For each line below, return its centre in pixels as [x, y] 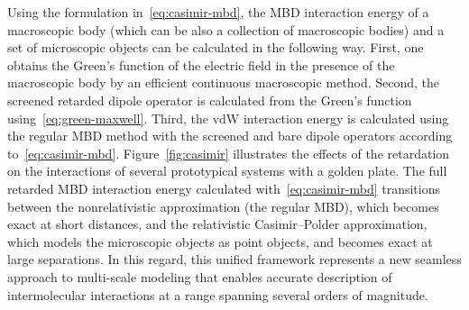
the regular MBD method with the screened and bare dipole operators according [230, 136]
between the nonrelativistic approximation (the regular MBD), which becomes [223, 206]
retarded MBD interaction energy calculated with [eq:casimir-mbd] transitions [224, 188]
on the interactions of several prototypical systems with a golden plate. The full [227, 171]
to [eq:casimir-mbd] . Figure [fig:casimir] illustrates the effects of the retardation [229, 153]
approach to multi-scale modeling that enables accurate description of [200, 276]
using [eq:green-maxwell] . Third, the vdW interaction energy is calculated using [228, 118]
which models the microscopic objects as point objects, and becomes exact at [220, 241]
